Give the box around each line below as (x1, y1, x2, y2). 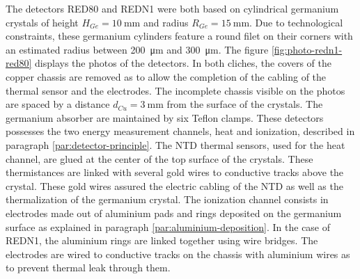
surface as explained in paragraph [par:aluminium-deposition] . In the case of (6, 219, 331, 234)
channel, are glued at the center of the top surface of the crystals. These (6, 151, 313, 166)
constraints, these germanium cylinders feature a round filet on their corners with (6, 29, 353, 43)
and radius (143, 15, 189, 29)
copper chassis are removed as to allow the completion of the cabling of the (6, 69, 327, 83)
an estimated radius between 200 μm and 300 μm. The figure (6, 42, 269, 56)
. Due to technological (249, 15, 343, 29)
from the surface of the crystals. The (166, 97, 323, 111)
